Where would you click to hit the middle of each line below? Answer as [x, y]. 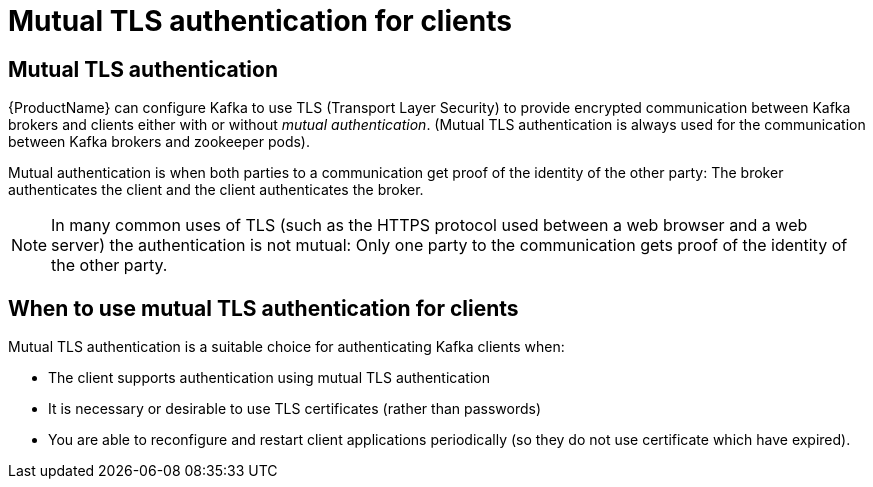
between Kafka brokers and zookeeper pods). [159, 142]
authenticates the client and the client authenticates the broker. [216, 190]
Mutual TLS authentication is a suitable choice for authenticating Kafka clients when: [286, 347]
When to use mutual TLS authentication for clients [263, 308]
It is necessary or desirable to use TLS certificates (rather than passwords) [295, 409]
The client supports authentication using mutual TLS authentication [269, 378]
